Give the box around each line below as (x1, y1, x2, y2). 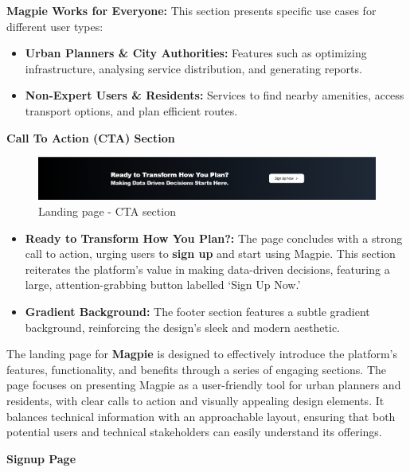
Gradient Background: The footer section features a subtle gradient (25, 303, 370, 319)
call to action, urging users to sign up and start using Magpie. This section (25, 245, 396, 262)
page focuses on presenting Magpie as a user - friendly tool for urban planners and (6, 376, 401, 393)
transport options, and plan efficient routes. (25, 102, 238, 119)
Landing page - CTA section (38, 203, 176, 220)
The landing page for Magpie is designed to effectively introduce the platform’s (6, 345, 397, 362)
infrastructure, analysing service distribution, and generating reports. (25, 60, 362, 76)
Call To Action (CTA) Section (6, 129, 175, 146)
